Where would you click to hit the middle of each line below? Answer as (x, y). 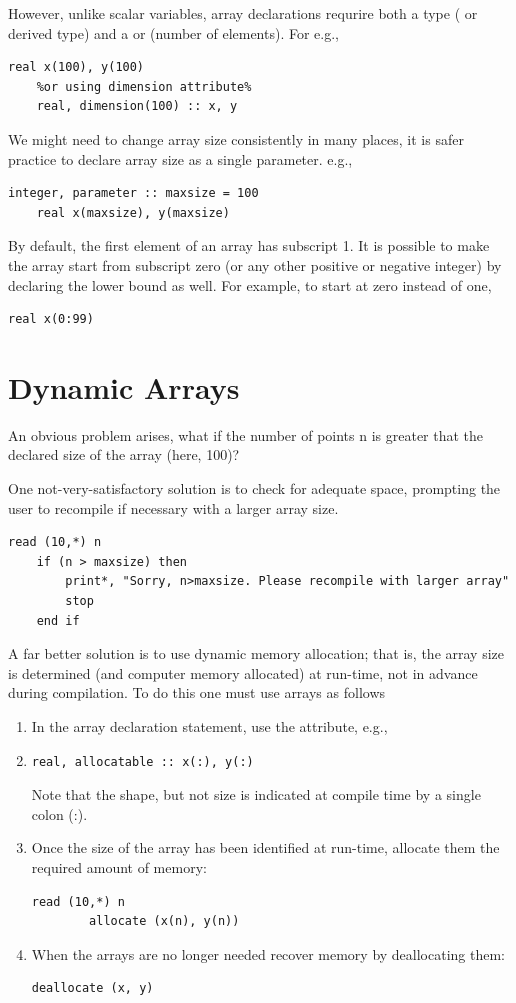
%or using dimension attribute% (144, 86)
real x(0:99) (51, 319)
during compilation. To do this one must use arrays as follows (197, 692)
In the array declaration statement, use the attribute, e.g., (209, 725)
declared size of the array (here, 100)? (124, 454)
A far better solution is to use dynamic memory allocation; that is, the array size (256, 653)
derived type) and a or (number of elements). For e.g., (173, 32)
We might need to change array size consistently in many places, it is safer (236, 138)
